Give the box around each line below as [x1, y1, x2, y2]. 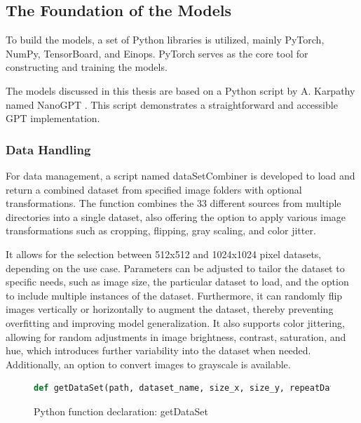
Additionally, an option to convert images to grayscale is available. [6, 356, 291, 371]
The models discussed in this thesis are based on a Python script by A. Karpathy [6, 83, 355, 98]
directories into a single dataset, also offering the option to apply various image [6, 209, 346, 224]
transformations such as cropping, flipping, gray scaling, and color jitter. [6, 223, 316, 238]
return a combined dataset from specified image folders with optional [6, 182, 302, 196]
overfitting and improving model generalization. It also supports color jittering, [6, 315, 345, 330]
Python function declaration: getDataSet [34, 403, 208, 418]
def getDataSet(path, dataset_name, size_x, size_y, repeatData [34, 383, 340, 394]
